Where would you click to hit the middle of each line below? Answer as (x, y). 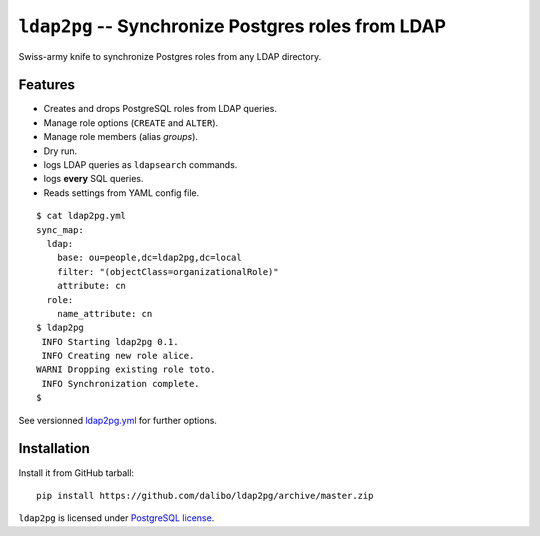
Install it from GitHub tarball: (76, 472)
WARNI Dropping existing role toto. (126, 369)
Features (46, 85)
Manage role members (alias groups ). (121, 137)
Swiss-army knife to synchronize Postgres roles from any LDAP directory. (170, 56)
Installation (54, 448)
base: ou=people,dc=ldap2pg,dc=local (149, 258)
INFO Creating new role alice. (118, 356)
